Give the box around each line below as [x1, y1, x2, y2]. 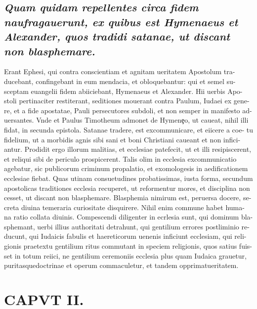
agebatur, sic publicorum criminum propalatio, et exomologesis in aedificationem [4, 163, 248, 174]
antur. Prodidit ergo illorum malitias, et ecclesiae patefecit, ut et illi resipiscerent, [4, 144, 252, 154]
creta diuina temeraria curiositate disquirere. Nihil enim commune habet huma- [4, 202, 245, 212]
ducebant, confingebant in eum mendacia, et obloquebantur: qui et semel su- [4, 76, 236, 86]
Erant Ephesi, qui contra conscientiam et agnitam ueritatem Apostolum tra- [4, 66, 235, 77]
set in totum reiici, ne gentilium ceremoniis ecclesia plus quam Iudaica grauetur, [4, 250, 247, 261]
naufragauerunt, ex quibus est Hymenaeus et [4, 14, 238, 29]
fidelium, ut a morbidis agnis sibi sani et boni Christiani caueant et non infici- [4, 134, 241, 144]
